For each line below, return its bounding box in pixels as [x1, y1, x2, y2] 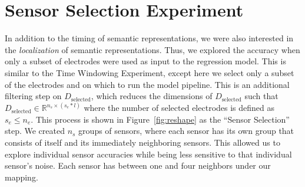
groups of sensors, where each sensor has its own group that [78, 124, 294, 137]
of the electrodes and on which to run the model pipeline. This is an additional [5, 78, 290, 90]
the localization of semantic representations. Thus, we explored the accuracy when [5, 43, 300, 55]
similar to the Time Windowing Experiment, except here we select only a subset [5, 66, 294, 78]
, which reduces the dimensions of [91, 90, 213, 102]
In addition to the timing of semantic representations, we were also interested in [5, 32, 294, 44]
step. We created [5, 124, 65, 137]
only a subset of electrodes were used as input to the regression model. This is [5, 55, 286, 67]
